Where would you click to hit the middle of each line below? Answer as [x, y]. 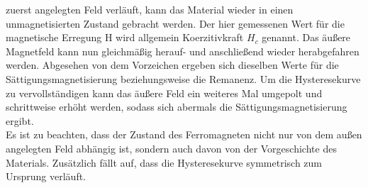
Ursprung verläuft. [46, 176]
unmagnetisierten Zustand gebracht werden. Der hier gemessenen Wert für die [175, 23]
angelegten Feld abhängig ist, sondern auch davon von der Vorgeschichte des [171, 148]
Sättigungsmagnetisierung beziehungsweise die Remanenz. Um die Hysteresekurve [183, 78]
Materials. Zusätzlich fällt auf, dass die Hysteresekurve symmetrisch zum [164, 162]
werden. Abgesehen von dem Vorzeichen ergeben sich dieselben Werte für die [172, 65]
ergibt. [20, 120]
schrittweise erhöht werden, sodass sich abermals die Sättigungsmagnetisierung [177, 107]
